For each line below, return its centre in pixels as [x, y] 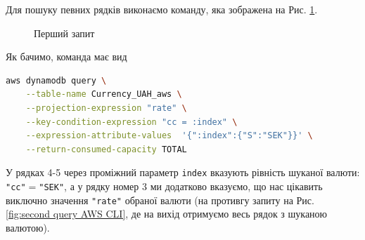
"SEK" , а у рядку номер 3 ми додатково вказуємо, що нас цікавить [181, 186]
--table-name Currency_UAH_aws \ [104, 94]
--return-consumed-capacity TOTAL [106, 149]
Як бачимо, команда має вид [66, 56]
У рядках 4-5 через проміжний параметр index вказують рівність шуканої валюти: [183, 172]
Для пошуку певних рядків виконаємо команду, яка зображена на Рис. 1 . [162, 9]
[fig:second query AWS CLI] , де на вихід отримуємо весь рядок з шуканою [167, 214]
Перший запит [64, 33]
